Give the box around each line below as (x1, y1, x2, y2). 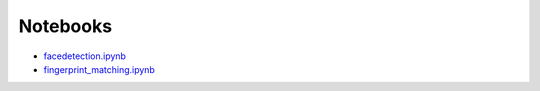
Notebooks (18, 15, 113, 37)
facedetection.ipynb (43, 50, 127, 62)
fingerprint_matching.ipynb (43, 63, 155, 75)
